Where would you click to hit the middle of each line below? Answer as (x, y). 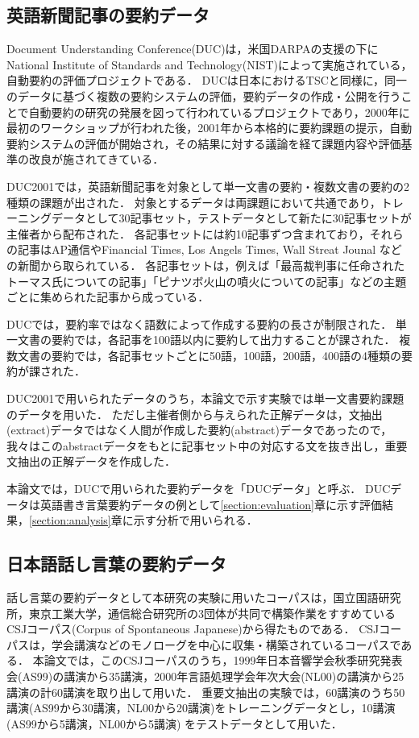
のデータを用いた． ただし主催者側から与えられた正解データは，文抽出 (195, 414)
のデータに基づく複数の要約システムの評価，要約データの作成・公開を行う (204, 95)
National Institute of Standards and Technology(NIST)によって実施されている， (209, 64)
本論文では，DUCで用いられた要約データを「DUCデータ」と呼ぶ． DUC (199, 489)
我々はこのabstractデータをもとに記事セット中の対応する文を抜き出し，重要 (207, 445)
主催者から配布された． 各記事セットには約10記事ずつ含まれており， (188, 233)
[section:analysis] (70, 520)
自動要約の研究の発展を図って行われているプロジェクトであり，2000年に (219, 112)
